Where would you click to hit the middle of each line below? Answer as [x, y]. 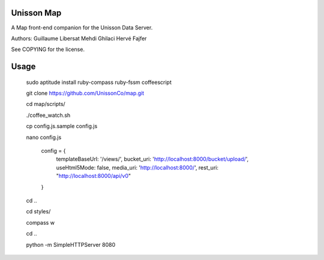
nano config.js [44, 137]
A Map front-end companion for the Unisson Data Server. [82, 28]
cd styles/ [38, 211]
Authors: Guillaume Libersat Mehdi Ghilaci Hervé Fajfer [79, 38]
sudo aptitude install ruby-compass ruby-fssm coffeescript [99, 82]
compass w [40, 222]
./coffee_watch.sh [48, 115]
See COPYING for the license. [48, 49]
